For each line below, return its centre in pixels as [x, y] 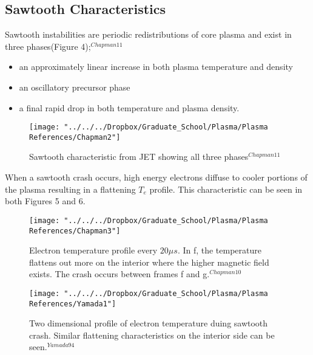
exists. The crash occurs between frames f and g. [119, 274]
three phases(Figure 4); [48, 46]
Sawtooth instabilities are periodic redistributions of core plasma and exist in [148, 34]
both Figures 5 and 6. [45, 201]
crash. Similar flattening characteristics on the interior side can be [152, 335]
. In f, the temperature [220, 250]
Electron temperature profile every [93, 250]
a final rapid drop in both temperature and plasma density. [129, 107]
